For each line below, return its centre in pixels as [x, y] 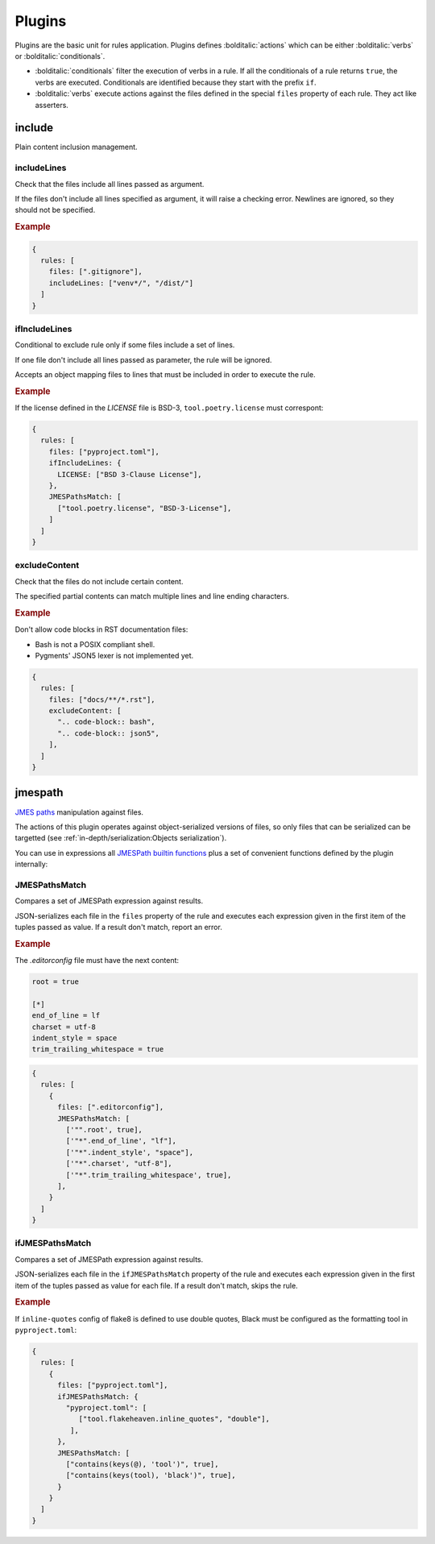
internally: [31, 864]
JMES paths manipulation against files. [79, 812]
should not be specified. [55, 210]
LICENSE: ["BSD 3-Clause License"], [130, 474]
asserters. [52, 105]
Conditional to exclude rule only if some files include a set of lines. [125, 345]
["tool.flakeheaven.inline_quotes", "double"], [174, 1419]
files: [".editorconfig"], [111, 1107]
